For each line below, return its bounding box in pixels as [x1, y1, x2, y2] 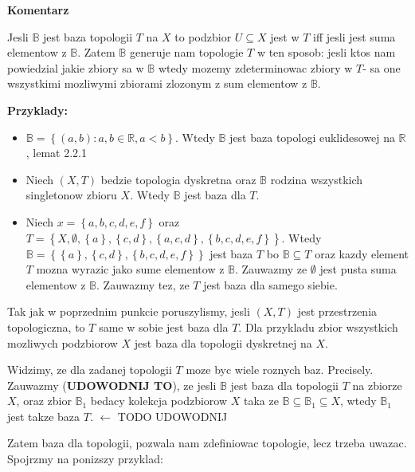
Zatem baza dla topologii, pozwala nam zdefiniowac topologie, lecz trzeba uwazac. [7, 435, 407, 451]
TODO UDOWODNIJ [117, 407, 228, 424]
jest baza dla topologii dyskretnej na [134, 334, 312, 351]
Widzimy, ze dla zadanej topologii [7, 361, 172, 378]
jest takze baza [7, 407, 80, 424]
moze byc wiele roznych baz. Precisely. [186, 361, 374, 378]
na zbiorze [352, 376, 402, 393]
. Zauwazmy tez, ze [96, 276, 190, 293]
